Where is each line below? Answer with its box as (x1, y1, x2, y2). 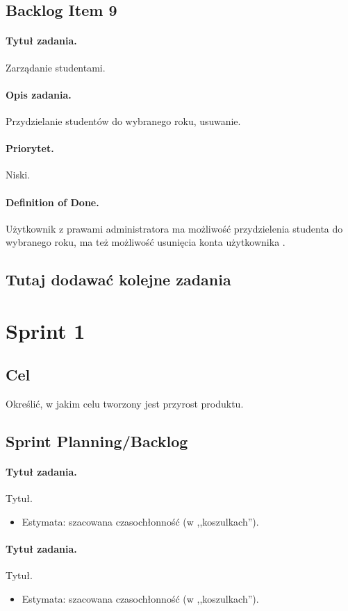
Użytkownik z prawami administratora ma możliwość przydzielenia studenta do (6, 221, 343, 235)
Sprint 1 (6, 316, 85, 344)
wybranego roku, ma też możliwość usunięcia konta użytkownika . (6, 235, 285, 249)
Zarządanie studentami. (6, 60, 106, 74)
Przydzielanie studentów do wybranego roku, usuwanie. (6, 113, 241, 128)
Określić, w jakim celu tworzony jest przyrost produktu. (6, 396, 244, 411)
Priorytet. (6, 141, 54, 156)
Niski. (6, 167, 31, 182)
